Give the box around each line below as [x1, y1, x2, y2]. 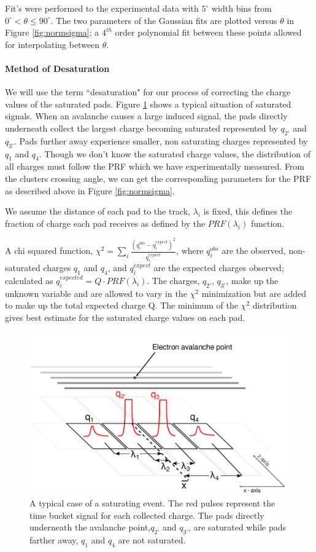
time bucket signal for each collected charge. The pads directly [29, 508, 264, 521]
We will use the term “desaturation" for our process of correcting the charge [5, 85, 291, 98]
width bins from [211, 2, 272, 14]
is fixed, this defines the [203, 205, 293, 218]
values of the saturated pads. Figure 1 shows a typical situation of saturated [5, 97, 291, 110]
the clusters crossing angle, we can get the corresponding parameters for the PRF [5, 172, 312, 184]
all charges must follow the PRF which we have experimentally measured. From [5, 160, 305, 173]
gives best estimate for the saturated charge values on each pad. [5, 310, 245, 323]
